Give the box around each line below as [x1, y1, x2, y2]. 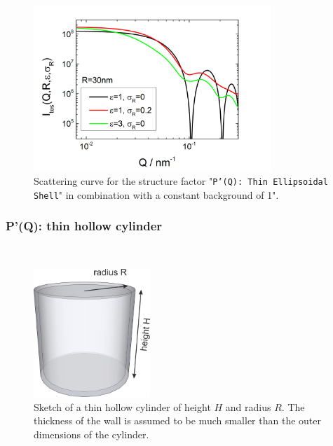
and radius [225, 399, 271, 414]
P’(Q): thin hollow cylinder [6, 217, 163, 235]
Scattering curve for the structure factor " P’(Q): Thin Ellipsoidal [34, 174, 328, 188]
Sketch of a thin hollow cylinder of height [34, 399, 211, 414]
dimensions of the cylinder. [34, 427, 149, 442]
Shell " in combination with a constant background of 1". [34, 187, 279, 202]
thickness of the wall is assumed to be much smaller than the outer [34, 413, 321, 428]
